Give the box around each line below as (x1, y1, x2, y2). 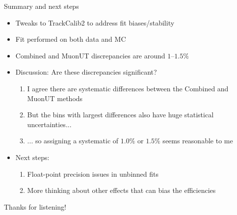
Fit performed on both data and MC (15, 34, 126, 44)
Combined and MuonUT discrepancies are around (15, 50, 165, 60)
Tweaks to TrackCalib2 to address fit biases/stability (15, 17, 175, 27)
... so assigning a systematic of (27, 135, 119, 146)
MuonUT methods (27, 93, 83, 103)
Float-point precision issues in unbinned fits (27, 168, 159, 179)
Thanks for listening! (4, 201, 66, 212)
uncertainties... (27, 119, 72, 129)
